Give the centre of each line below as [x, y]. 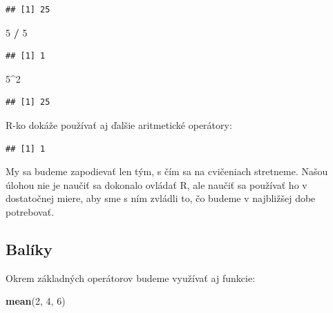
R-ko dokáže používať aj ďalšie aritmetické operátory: [119, 124]
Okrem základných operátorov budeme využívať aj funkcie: [131, 277]
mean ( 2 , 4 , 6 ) [36, 301]
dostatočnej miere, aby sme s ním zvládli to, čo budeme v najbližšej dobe [161, 198]
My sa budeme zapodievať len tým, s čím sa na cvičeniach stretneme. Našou [167, 171]
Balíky [29, 249]
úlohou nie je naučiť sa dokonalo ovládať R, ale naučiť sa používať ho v [156, 184]
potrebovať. [30, 211]
